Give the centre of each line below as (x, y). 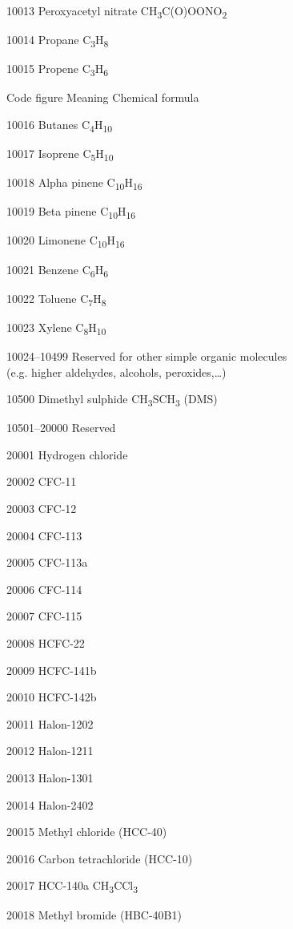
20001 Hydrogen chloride (67, 454)
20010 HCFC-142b (52, 697)
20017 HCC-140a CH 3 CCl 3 (72, 887)
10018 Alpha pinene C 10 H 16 (74, 184)
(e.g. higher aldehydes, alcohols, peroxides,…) (116, 372)
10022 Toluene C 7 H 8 (56, 299)
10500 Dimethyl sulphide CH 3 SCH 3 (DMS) (112, 400)
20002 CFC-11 (42, 481)
